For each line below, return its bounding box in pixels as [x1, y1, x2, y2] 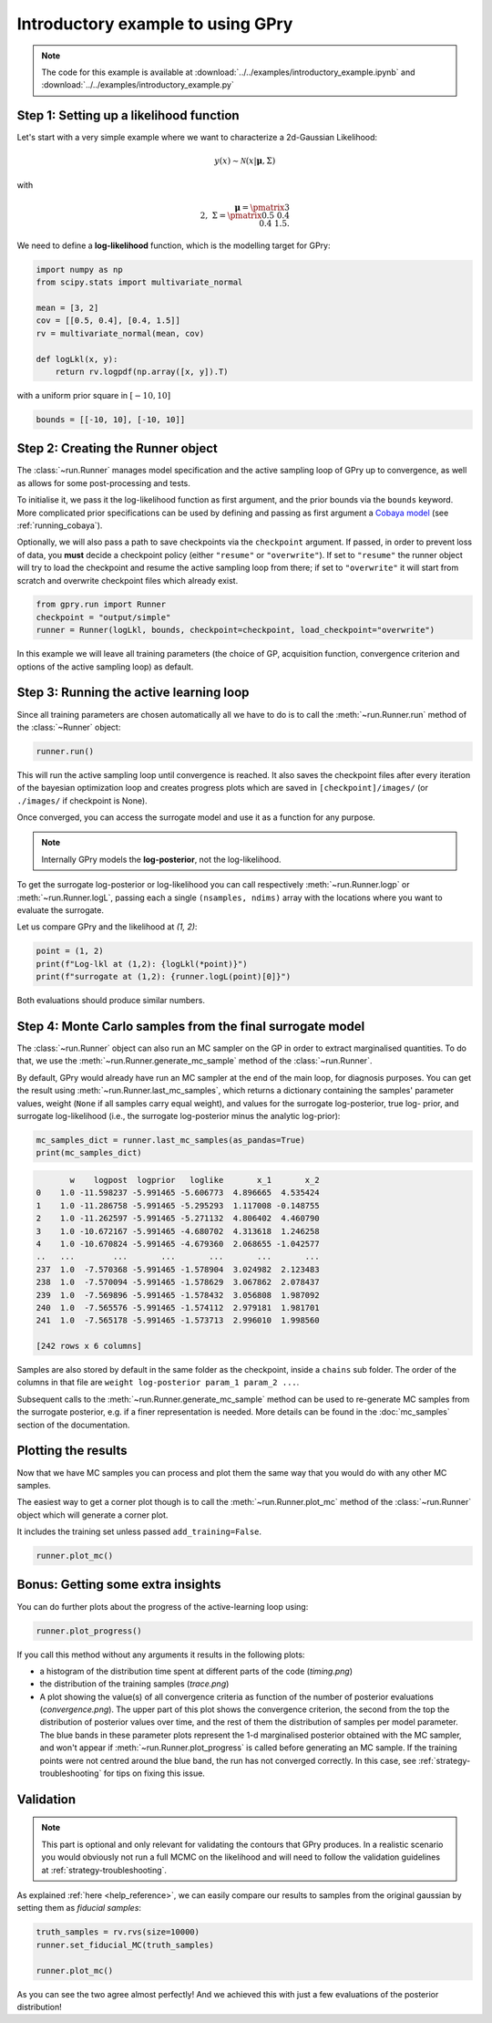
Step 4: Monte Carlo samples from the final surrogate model [16, 1018, 365, 1034]
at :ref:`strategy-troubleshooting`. [41, 1864, 168, 1875]
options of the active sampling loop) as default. [16, 661, 194, 672]
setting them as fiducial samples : [16, 1903, 141, 1914]
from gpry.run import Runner [36, 599, 167, 610]
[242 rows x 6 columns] [36, 1341, 143, 1352]
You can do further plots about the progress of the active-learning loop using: [16, 1601, 309, 1612]
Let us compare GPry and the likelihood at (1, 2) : [16, 921, 198, 932]
